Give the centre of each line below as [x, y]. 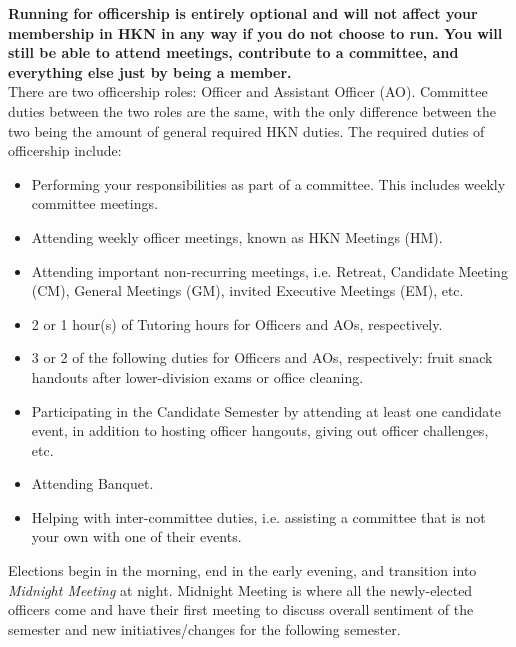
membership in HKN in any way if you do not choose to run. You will [255, 32]
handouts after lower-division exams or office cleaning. [197, 376]
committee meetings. [94, 203]
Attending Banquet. [92, 483]
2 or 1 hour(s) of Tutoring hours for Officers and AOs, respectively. [237, 323]
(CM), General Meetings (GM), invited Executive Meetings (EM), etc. [247, 290]
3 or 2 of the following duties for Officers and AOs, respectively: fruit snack [262, 357]
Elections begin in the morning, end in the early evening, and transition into [242, 570]
